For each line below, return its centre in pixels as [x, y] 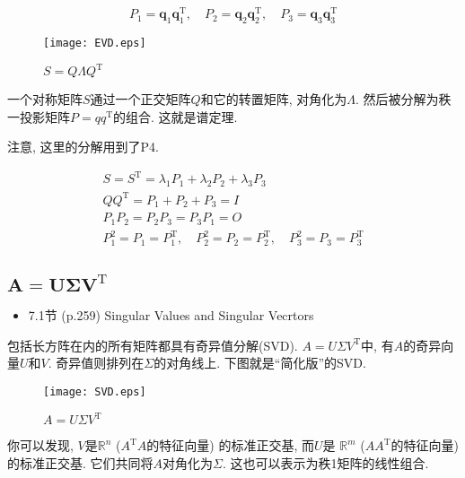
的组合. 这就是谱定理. [175, 116]
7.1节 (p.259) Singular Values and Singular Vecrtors [171, 315]
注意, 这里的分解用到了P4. [83, 147]
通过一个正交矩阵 [140, 99]
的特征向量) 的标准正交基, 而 [230, 445]
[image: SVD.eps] [95, 391]
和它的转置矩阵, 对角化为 [274, 99]
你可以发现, [40, 445]
